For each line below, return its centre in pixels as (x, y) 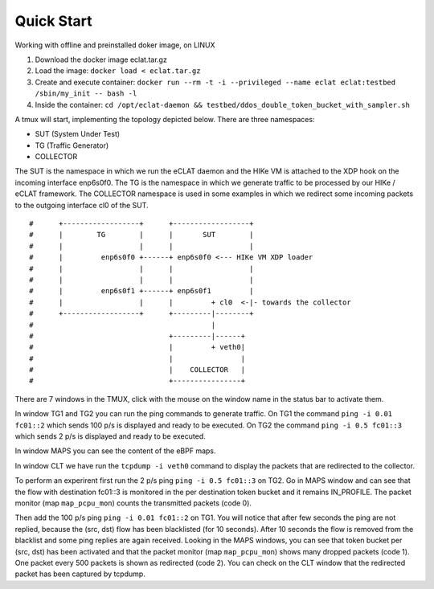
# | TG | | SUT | (141, 235)
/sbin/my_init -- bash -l (86, 94)
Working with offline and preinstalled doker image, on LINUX (115, 45)
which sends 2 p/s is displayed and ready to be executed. (110, 436)
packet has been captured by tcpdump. (80, 574)
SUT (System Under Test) (78, 134)
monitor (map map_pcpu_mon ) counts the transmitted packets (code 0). (133, 503)
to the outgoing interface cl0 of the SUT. (82, 205)
